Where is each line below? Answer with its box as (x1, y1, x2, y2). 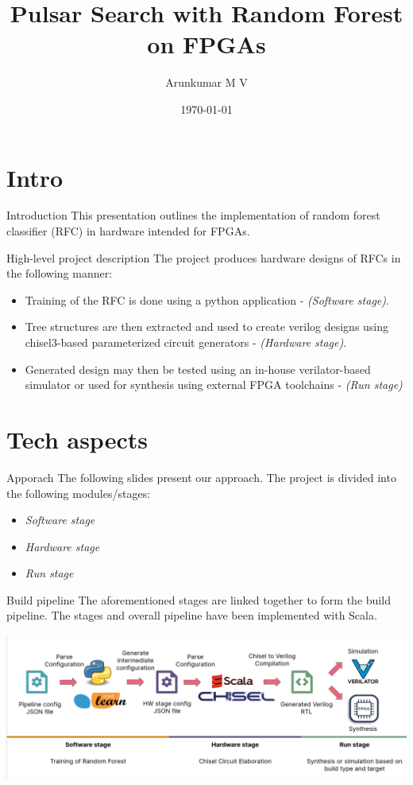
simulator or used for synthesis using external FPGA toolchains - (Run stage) (25, 376, 403, 393)
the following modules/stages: (6, 484, 151, 501)
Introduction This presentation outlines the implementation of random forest (6, 207, 380, 223)
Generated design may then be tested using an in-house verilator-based (25, 360, 371, 377)
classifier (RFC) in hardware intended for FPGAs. (6, 223, 250, 239)
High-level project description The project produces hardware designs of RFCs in (6, 249, 401, 266)
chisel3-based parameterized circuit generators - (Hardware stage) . (25, 334, 347, 350)
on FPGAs (147, 28, 266, 60)
